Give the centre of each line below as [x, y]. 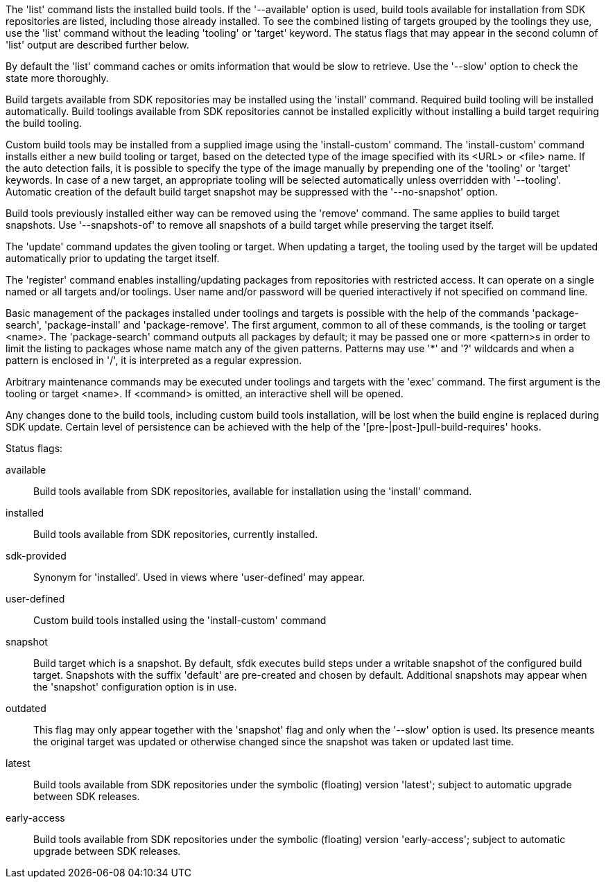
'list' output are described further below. [97, 45]
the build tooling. [44, 123]
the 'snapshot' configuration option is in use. [135, 687]
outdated [26, 708]
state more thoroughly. [57, 78]
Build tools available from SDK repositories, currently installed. [176, 534]
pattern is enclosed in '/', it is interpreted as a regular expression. [154, 360]
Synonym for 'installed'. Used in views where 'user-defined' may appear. [199, 577]
